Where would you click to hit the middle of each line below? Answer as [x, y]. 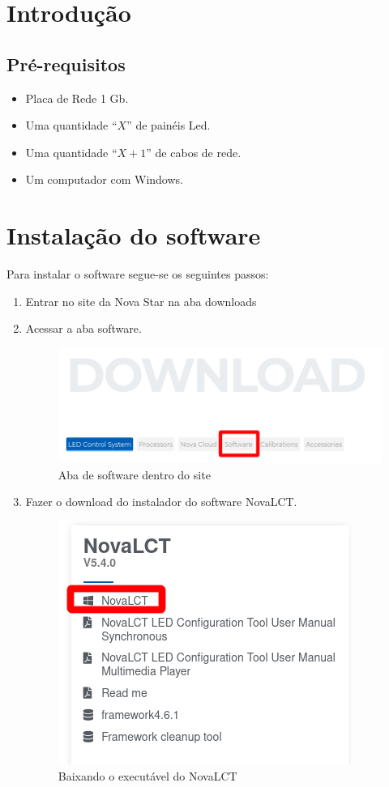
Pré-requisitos [66, 64]
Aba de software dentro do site [134, 474]
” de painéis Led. [169, 125]
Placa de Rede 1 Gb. [77, 98]
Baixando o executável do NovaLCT [147, 775]
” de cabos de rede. [194, 152]
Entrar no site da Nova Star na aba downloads [141, 301]
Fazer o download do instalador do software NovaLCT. [161, 502]
